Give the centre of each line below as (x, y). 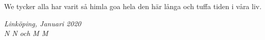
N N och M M (26, 33)
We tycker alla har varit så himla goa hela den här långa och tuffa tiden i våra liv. (133, 6)
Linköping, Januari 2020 (43, 23)
